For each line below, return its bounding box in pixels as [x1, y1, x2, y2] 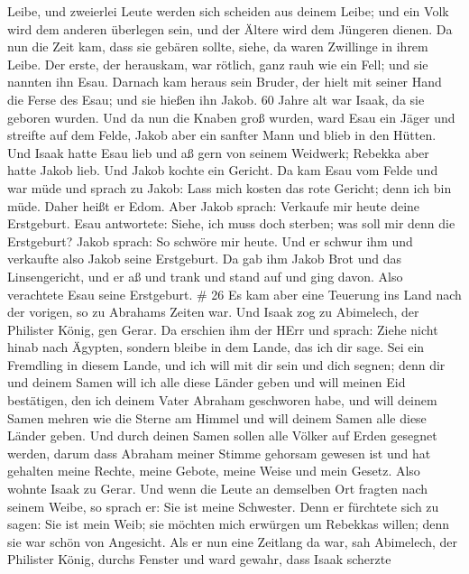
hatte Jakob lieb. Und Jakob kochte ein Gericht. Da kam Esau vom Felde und [7, 161, 438, 180]
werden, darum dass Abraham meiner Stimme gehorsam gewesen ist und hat [7, 443, 431, 462]
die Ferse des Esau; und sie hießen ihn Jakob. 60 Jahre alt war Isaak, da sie [7, 89, 425, 108]
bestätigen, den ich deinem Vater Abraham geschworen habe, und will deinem [7, 391, 437, 410]
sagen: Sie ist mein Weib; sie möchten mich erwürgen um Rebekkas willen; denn [7, 514, 450, 533]
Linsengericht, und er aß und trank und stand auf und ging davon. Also [7, 266, 403, 285]
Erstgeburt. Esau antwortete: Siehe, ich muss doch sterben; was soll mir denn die [7, 214, 455, 233]
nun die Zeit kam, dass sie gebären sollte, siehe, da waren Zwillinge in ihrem [7, 37, 428, 56]
